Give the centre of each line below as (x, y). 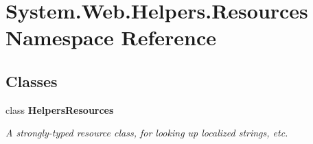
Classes (32, 81)
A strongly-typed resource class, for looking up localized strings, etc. (147, 133)
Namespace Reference (111, 37)
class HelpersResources (60, 109)
